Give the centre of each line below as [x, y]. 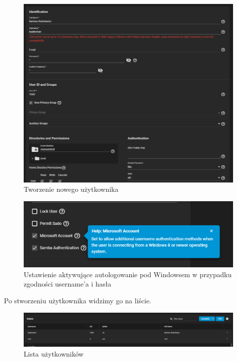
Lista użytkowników [54, 353]
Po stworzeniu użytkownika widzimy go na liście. [78, 301]
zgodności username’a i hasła [68, 284]
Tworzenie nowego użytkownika [71, 189]
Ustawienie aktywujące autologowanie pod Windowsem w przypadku [128, 274]
